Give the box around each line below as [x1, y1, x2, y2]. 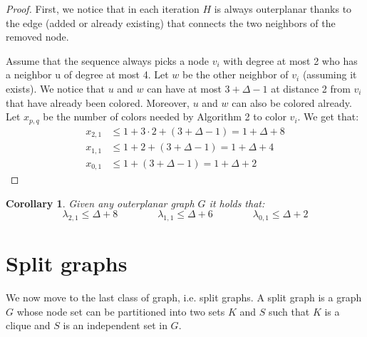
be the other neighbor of [182, 67, 289, 82]
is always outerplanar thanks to [214, 1, 352, 16]
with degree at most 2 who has [223, 53, 358, 68]
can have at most [147, 81, 222, 95]
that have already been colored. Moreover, [6, 95, 190, 110]
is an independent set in [63, 318, 167, 333]
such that [268, 304, 310, 318]
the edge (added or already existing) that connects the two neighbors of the [6, 15, 336, 30]
